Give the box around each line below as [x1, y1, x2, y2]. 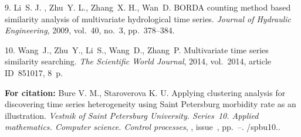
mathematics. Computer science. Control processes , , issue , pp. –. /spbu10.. [5, 121, 280, 133]
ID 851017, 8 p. [5, 66, 63, 78]
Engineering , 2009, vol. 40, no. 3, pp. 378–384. [5, 24, 175, 36]
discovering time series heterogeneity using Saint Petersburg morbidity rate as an [5, 98, 296, 110]
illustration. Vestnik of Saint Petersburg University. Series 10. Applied [5, 109, 259, 121]
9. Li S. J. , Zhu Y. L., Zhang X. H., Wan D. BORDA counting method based [5, 1, 291, 13]
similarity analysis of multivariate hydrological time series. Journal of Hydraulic [5, 12, 291, 25]
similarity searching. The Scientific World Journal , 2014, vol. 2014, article [5, 55, 272, 67]
